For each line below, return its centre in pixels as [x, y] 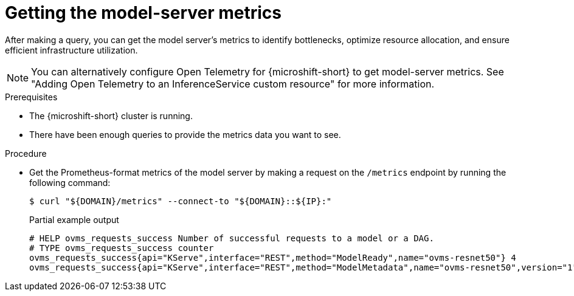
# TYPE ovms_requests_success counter [122, 248]
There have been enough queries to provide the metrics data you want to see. [185, 134]
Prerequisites [31, 97]
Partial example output [74, 219]
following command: [70, 182]
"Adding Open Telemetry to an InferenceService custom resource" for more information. [233, 84]
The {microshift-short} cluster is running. [111, 115]
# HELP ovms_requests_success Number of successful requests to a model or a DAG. [232, 238]
